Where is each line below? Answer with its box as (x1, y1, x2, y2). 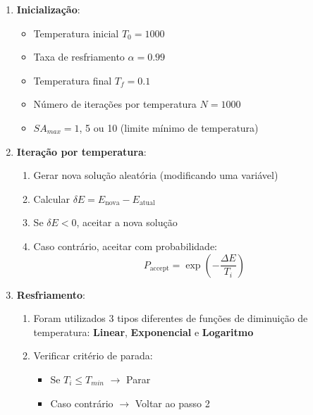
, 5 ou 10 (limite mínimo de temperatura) (79, 120, 259, 135)
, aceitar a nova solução (76, 215, 178, 230)
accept (149, 264, 169, 272)
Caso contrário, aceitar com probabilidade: (33, 238, 218, 253)
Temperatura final (33, 73, 112, 87)
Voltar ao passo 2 (135, 395, 210, 410)
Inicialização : (16, 2, 80, 16)
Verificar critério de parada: (33, 348, 153, 363)
